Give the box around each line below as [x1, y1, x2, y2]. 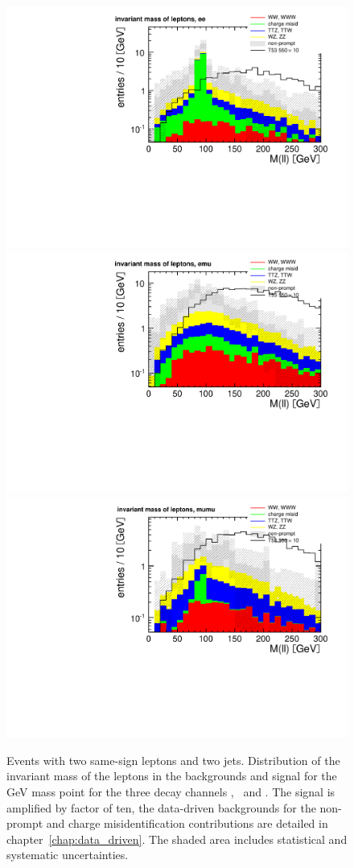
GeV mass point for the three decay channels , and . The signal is [6, 783, 335, 800]
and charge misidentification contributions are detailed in [46, 815, 328, 832]
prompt [6, 815, 43, 832]
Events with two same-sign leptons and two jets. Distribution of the [6, 751, 340, 768]
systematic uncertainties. [6, 846, 129, 863]
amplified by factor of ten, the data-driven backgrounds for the [6, 799, 316, 816]
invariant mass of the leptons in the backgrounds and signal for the [6, 767, 337, 784]
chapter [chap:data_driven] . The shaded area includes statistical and [6, 830, 348, 847]
